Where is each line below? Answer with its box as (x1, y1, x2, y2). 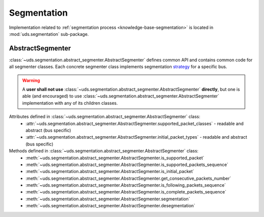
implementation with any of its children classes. (22, 100, 118, 106)
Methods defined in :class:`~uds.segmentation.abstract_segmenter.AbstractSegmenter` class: (9, 148, 199, 154)
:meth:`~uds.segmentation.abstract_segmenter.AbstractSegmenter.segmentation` (25, 196, 190, 202)
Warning (22, 77, 40, 83)
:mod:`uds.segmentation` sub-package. (9, 31, 89, 37)
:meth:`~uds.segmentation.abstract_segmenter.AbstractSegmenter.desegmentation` (25, 203, 196, 209)
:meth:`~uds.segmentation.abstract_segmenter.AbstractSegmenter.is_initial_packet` (25, 169, 195, 174)
